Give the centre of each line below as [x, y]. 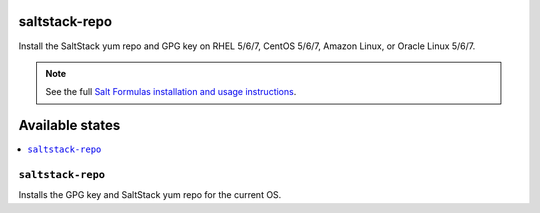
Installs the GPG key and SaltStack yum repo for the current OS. [150, 195]
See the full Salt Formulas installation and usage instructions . [171, 92]
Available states [69, 125]
